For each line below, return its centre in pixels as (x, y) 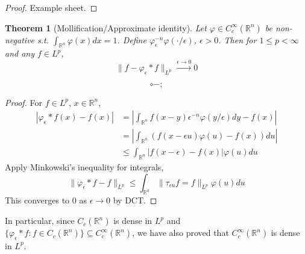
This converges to (37, 200)
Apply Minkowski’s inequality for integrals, (84, 167)
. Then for (237, 39)
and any (20, 53)
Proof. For (24, 102)
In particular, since (40, 221)
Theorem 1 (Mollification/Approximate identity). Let (106, 27)
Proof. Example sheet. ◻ (51, 7)
